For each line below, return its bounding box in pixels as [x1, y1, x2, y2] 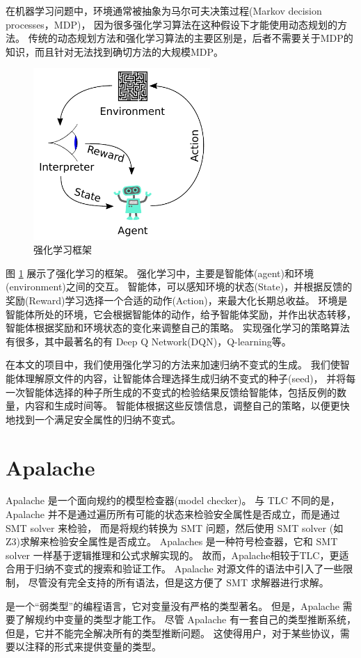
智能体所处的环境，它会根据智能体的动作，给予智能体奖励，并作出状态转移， [6, 306, 356, 321]
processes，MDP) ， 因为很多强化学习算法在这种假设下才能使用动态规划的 [6, 17, 338, 31]
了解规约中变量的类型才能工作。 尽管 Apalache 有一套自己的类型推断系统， [15, 612, 356, 627]
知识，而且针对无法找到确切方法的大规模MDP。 [6, 44, 224, 58]
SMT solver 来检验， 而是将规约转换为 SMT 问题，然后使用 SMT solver [6, 520, 327, 535]
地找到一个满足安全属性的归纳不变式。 [6, 412, 181, 426]
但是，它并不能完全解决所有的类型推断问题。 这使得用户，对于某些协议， [6, 625, 340, 640]
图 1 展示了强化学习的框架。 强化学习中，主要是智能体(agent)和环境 [6, 265, 314, 280]
